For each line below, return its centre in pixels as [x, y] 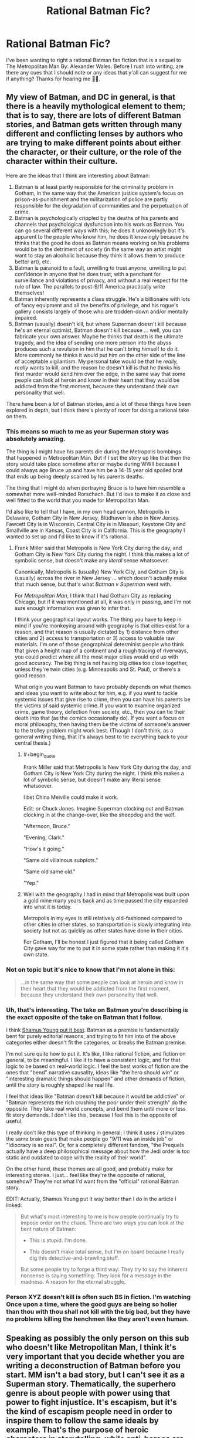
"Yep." [31, 883]
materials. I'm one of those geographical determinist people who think [99, 645]
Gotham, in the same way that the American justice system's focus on [99, 193]
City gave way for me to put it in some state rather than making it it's [106, 948]
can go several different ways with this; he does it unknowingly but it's [99, 230]
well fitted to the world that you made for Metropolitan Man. [78, 500]
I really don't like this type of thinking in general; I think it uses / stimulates [96, 1132]
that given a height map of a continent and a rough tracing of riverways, [101, 651]
